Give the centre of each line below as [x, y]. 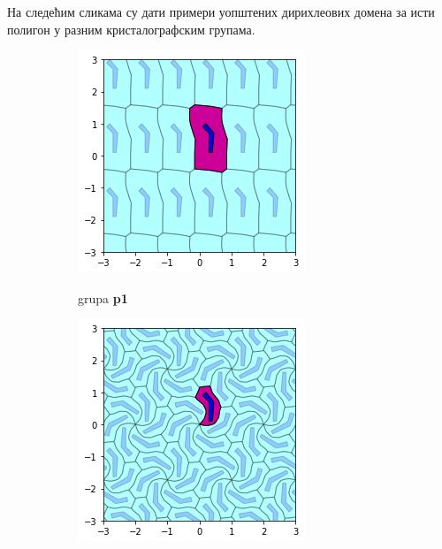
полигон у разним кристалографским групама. [131, 29]
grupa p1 [103, 297]
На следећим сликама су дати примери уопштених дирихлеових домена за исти [221, 11]
